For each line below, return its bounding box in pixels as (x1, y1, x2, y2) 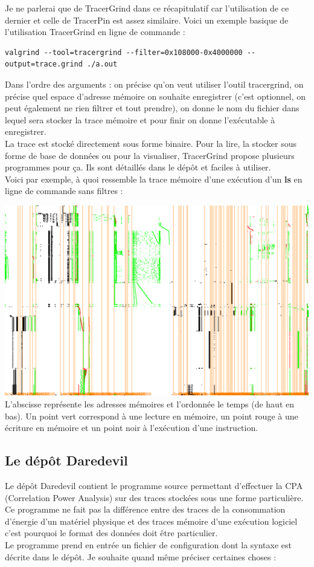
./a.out (87, 60, 118, 69)
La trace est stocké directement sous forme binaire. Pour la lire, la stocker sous (5, 137, 296, 149)
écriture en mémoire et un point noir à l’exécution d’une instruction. (5, 421, 258, 434)
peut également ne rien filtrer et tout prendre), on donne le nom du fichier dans (5, 102, 300, 114)
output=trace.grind (5, 60, 83, 69)
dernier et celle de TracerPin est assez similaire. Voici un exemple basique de (5, 13, 289, 26)
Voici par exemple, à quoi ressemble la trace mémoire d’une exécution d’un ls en (5, 172, 303, 185)
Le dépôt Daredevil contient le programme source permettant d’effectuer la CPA (5, 479, 303, 491)
